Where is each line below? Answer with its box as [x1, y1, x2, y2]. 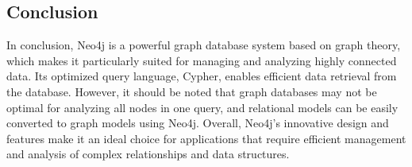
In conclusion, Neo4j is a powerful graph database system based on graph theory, [6, 37, 401, 53]
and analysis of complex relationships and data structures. [6, 146, 290, 162]
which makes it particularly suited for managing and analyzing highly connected [6, 52, 397, 68]
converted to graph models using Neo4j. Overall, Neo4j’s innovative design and [6, 115, 389, 131]
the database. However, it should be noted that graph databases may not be [6, 83, 377, 99]
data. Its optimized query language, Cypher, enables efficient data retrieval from [6, 68, 397, 84]
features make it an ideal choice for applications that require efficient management [6, 130, 406, 146]
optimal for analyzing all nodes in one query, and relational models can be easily [6, 99, 399, 115]
